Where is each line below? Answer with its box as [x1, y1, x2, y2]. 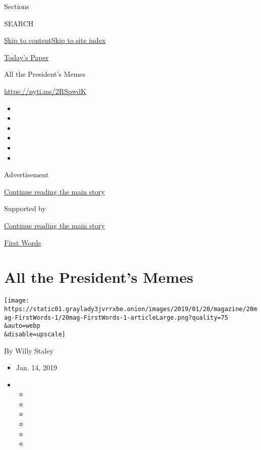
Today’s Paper [4, 52, 49, 62]
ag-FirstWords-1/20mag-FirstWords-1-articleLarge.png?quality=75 [4, 314, 228, 321]
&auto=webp [4, 322, 40, 330]
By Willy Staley [4, 345, 54, 356]
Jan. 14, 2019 [16, 362, 57, 373]
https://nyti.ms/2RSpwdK [4, 85, 86, 96]
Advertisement [4, 169, 49, 180]
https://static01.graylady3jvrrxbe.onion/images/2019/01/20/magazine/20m [4, 305, 257, 313]
